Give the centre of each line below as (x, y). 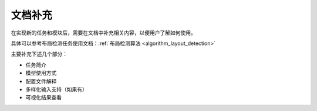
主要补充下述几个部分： (39, 54)
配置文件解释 (41, 81)
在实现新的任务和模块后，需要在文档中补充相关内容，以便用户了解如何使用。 (103, 33)
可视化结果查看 (43, 98)
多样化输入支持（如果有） (56, 89)
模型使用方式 (41, 73)
